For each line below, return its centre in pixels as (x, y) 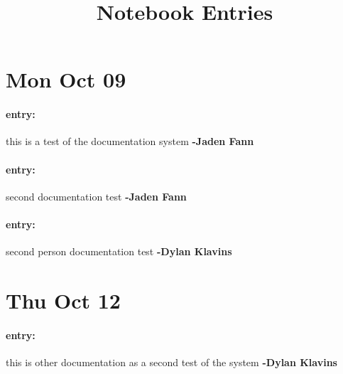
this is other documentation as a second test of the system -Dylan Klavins (171, 362)
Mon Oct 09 (66, 79)
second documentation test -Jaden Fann (96, 196)
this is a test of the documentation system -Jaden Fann (130, 141)
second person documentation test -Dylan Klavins (119, 251)
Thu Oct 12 (63, 300)
